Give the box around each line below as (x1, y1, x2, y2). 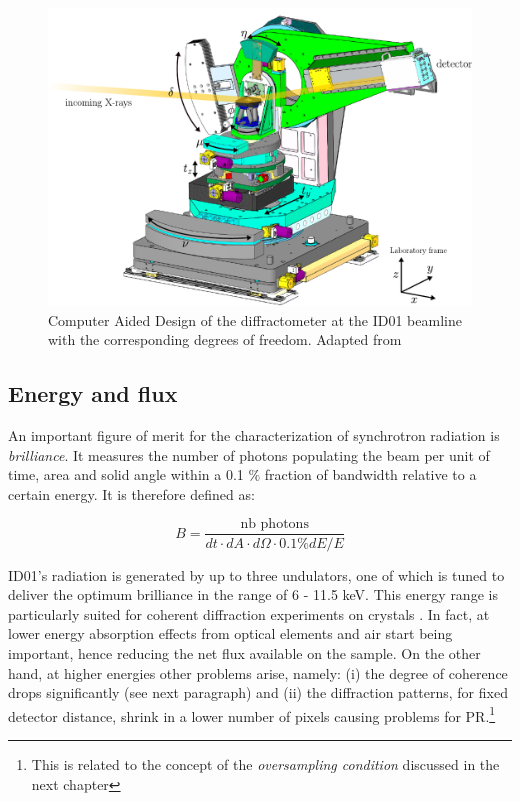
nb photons (240, 517, 309, 532)
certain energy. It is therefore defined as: (8, 483, 255, 504)
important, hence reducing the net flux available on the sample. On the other (8, 642, 481, 663)
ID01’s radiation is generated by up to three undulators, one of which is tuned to (8, 564, 505, 585)
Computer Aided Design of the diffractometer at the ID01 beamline (48, 309, 462, 330)
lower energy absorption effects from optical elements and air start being (8, 623, 453, 644)
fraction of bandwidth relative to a (264, 464, 477, 485)
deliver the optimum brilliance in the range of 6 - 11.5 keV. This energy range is (8, 584, 498, 605)
